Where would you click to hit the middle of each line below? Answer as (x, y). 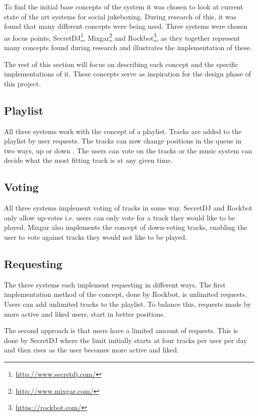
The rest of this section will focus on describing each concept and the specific (121, 64)
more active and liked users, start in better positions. (85, 313)
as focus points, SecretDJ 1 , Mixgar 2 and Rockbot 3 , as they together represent (122, 37)
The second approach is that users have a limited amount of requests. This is (121, 330)
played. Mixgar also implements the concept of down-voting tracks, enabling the (126, 227)
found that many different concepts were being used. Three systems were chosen (126, 26)
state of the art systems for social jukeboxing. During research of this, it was (120, 16)
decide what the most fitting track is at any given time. (88, 160)
